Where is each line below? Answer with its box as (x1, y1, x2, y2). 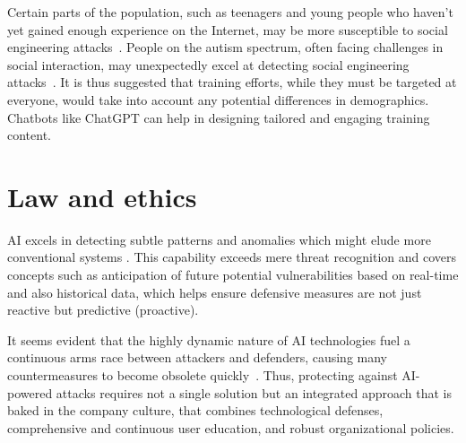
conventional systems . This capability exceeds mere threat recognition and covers (7, 248, 457, 266)
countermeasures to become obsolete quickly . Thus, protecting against (7, 366, 398, 385)
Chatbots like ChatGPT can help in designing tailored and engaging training (7, 108, 430, 126)
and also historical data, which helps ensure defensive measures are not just (7, 282, 422, 301)
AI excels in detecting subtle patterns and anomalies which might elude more (7, 230, 431, 248)
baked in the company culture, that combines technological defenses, (7, 401, 384, 420)
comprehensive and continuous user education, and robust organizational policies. (7, 418, 454, 437)
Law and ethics (7, 178, 197, 214)
